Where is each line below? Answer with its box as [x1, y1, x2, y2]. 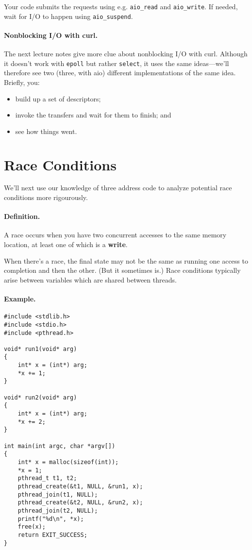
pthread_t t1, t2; [17, 475, 77, 482]
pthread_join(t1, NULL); [17, 491, 98, 498]
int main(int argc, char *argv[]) [4, 442, 116, 450]
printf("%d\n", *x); [17, 515, 84, 522]
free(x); [17, 523, 46, 531]
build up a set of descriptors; [15, 93, 101, 103]
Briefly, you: [4, 77, 40, 87]
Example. [4, 294, 36, 303]
